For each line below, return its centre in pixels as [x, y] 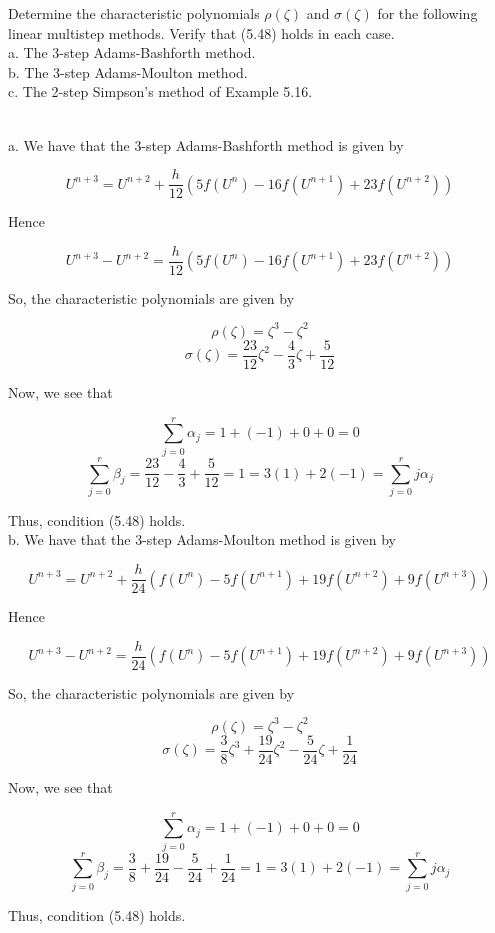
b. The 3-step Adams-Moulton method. [128, 71]
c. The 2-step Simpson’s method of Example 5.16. [160, 91]
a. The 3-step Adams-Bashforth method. [132, 52]
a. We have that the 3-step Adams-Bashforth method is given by [206, 144]
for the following [427, 13]
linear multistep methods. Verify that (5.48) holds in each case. [201, 32]
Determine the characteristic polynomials [134, 13]
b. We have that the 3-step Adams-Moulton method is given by [202, 539]
